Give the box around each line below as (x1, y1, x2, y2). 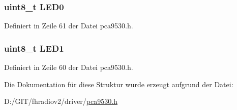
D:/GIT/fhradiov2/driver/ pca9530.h (4, 96, 117, 106)
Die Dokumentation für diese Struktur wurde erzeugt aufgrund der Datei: (4, 79, 233, 89)
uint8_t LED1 (4, 42, 64, 54)
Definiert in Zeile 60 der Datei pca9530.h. (4, 62, 133, 72)
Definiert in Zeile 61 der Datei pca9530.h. (4, 20, 133, 31)
